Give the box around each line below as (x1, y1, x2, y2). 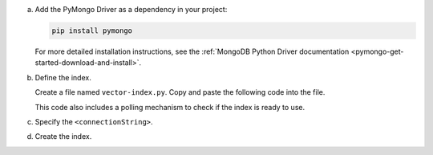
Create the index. (34, 132, 92, 141)
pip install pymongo (51, 26, 132, 35)
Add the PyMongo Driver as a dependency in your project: (34, 5, 228, 14)
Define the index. (34, 72, 91, 82)
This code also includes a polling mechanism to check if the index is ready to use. (34, 102, 305, 112)
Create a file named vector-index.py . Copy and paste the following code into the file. (34, 88, 326, 97)
